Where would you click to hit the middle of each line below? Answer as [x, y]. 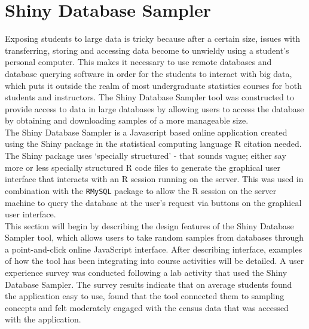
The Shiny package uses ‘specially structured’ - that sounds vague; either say [146, 156]
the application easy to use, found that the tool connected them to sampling [145, 296]
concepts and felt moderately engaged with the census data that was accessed [147, 307]
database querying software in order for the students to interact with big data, [149, 73]
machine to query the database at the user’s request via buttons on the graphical [153, 202]
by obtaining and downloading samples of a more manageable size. [127, 120]
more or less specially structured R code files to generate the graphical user [143, 167]
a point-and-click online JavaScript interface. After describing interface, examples [154, 249]
